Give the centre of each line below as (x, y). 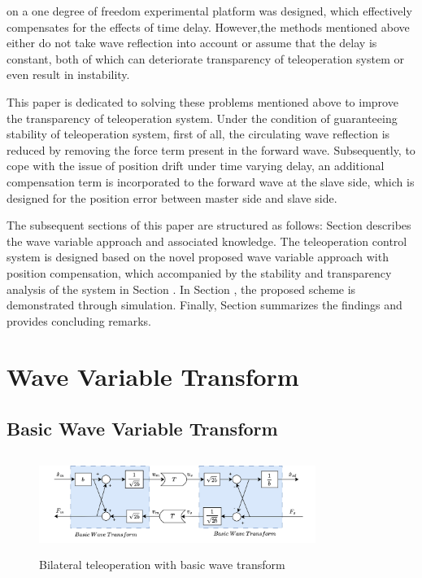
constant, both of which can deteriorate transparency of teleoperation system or (205, 58)
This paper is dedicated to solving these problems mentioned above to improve (202, 101)
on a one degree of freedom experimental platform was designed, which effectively (209, 11)
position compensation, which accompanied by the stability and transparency (199, 272)
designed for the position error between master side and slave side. (172, 197)
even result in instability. (68, 74)
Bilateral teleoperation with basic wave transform (162, 565)
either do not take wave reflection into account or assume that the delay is (192, 43)
